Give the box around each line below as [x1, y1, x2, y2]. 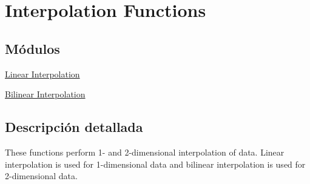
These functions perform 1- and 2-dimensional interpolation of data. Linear [5, 145, 285, 158]
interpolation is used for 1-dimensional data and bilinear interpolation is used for [5, 157, 306, 170]
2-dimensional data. [5, 169, 78, 182]
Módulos [5, 39, 60, 57]
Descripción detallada [5, 117, 143, 136]
